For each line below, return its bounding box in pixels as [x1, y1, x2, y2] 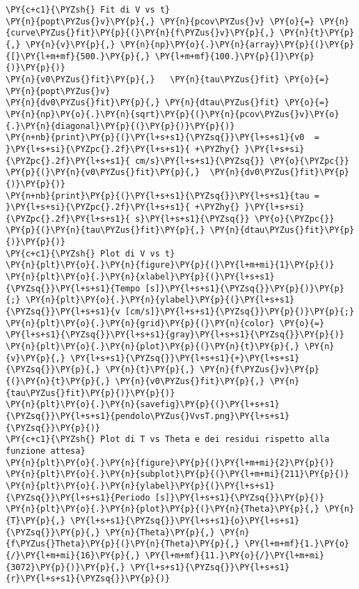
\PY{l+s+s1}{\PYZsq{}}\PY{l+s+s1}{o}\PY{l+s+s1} [70, 515, 300, 526]
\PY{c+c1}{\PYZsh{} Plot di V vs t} [6, 248, 175, 259]
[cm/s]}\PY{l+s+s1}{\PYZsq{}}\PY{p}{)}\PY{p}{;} [125, 307, 355, 317]
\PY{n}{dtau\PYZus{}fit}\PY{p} [209, 225, 355, 236]
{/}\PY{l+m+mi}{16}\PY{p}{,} [6, 550, 141, 560]
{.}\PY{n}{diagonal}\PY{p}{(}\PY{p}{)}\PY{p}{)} [6, 121, 235, 131]
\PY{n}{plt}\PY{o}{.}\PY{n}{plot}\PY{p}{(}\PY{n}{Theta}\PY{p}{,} [6, 504, 320, 514]
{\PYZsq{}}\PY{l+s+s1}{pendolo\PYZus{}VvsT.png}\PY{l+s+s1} [6, 411, 290, 421]
